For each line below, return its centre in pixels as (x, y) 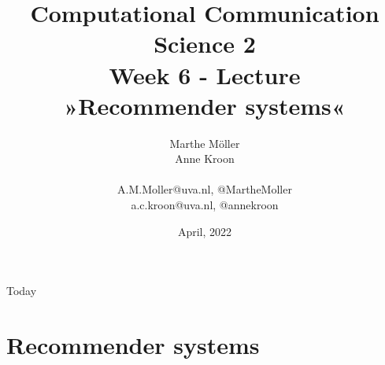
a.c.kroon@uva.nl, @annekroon (205, 205)
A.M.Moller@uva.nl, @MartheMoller (205, 189)
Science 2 (205, 44)
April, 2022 (205, 231)
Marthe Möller (205, 143)
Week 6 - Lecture (205, 74)
